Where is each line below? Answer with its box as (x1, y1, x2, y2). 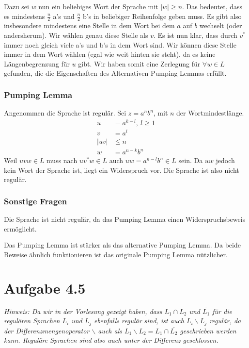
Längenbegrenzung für (4, 58, 70, 68)
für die (212, 306, 232, 316)
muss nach (47, 155, 78, 166)
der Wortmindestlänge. (176, 108, 244, 118)
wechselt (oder (199, 20, 242, 31)
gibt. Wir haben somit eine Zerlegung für (78, 58, 201, 68)
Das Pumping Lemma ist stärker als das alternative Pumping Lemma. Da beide (4, 240, 241, 250)
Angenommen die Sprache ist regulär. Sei (4, 108, 126, 118)
